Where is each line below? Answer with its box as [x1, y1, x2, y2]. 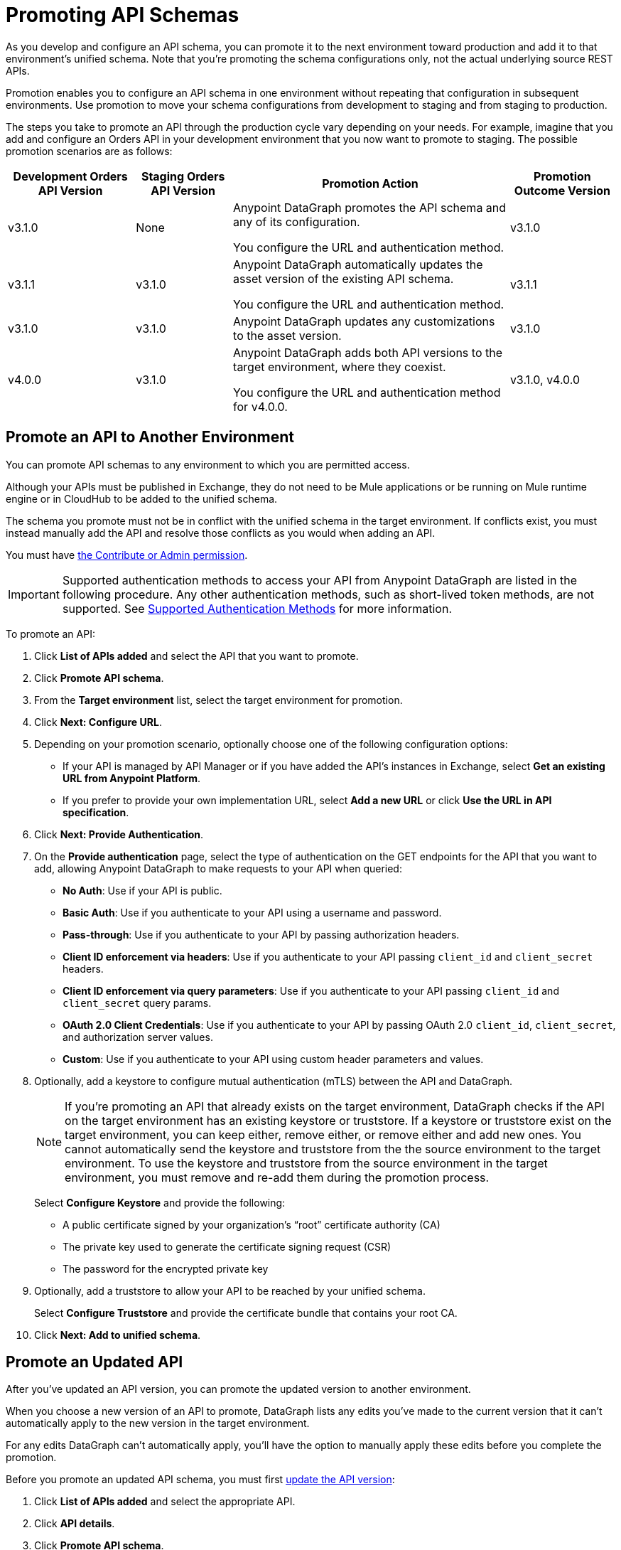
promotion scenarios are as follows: [6, 144, 173, 157]
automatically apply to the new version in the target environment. [6, 1417, 310, 1430]
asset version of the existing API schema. [233, 271, 454, 286]
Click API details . [34, 1517, 115, 1530]
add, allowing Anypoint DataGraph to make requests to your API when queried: [34, 862, 402, 875]
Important [8, 587, 60, 602]
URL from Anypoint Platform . [63, 771, 201, 784]
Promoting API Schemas [6, 3, 239, 27]
